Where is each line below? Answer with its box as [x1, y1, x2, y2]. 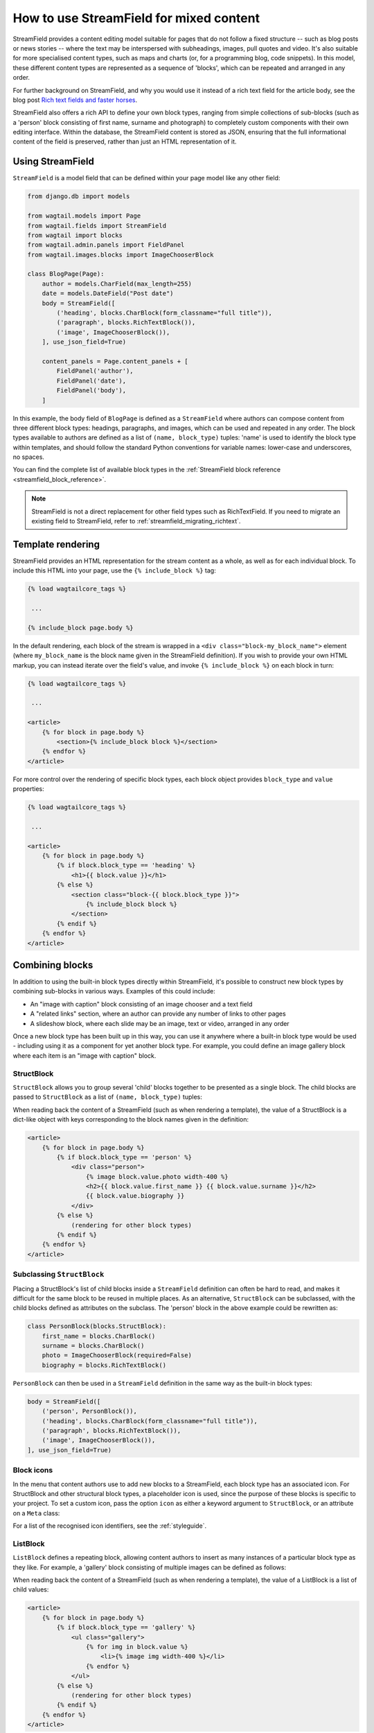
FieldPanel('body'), [56, 387, 127, 394]
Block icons [12, 1465, 53, 1475]
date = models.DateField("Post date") [42, 290, 174, 297]
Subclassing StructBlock [12, 1269, 105, 1279]
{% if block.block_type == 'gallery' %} [56, 1623, 196, 1632]
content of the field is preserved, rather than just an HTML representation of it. [12, 137, 237, 146]
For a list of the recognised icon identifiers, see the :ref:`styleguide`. [12, 1522, 207, 1530]
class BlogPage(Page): [27, 270, 105, 278]
